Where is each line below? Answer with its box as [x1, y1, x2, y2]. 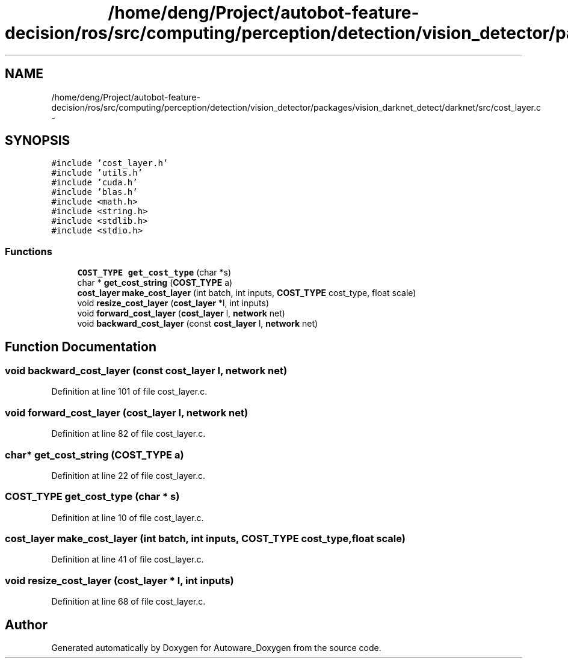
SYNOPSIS [5, 133, 70, 149]
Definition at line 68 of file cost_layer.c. [51, 596, 206, 607]
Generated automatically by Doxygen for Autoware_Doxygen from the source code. [51, 643, 381, 653]
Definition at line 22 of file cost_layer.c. [51, 470, 206, 481]
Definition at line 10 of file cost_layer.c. [51, 512, 204, 523]
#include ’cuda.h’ [51, 177, 138, 188]
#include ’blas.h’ [51, 187, 138, 197]
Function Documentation [5, 339, 156, 354]
